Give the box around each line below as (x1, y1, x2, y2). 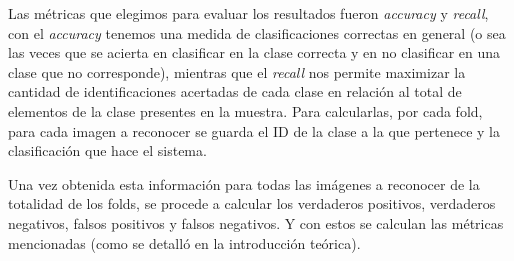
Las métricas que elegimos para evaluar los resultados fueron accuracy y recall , (8, 3, 489, 23)
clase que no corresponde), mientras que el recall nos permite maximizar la (8, 61, 466, 82)
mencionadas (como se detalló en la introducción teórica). (8, 232, 361, 253)
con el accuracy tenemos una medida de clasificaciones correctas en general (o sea (8, 22, 506, 43)
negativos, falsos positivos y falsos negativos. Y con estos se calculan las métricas (8, 212, 504, 233)
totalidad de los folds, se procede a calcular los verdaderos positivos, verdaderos (8, 193, 496, 214)
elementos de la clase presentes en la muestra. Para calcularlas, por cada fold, (8, 100, 483, 121)
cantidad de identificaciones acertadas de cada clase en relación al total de (8, 81, 462, 102)
